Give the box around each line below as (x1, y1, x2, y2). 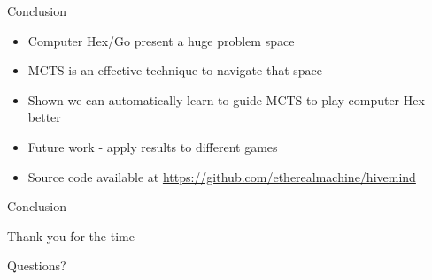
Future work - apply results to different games (27, 137, 278, 155)
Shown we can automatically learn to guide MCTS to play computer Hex (27, 90, 425, 109)
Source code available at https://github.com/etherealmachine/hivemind (27, 167, 416, 185)
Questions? (7, 256, 66, 275)
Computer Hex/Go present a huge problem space (27, 31, 295, 49)
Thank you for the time (7, 226, 135, 245)
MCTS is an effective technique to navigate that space (27, 61, 323, 79)
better (27, 108, 61, 126)
